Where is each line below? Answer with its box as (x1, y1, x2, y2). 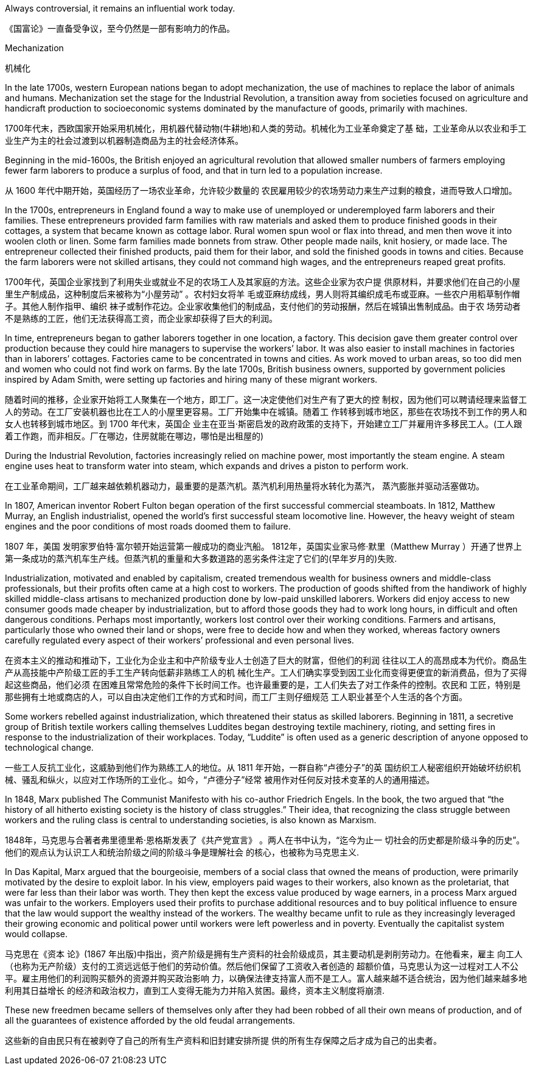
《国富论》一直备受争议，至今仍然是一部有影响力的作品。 (5, 23, 235, 34)
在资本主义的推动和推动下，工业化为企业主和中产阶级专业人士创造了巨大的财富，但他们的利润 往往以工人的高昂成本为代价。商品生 (5, 655, 527, 665)
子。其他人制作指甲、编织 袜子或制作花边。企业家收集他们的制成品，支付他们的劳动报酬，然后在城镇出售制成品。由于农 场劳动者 (5, 301, 521, 311)
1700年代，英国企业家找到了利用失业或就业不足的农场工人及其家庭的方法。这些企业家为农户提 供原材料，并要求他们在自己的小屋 (5, 277, 520, 287)
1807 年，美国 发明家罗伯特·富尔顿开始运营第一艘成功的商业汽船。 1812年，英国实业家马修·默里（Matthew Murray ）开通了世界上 (5, 541, 522, 551)
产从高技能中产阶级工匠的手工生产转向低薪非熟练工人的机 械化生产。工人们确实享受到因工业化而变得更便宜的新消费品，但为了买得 (5, 667, 527, 678)
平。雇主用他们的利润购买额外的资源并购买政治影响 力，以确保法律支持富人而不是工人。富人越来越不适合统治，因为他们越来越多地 (5, 973, 527, 983)
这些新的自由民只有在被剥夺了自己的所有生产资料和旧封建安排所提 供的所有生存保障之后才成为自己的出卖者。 (5, 1035, 442, 1046)
